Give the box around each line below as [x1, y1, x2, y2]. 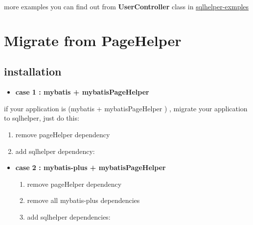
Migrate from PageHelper [4, 30, 182, 50]
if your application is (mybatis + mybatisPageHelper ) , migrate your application [4, 103, 248, 113]
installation [4, 64, 62, 79]
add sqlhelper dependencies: [27, 211, 111, 222]
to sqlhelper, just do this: [4, 113, 79, 123]
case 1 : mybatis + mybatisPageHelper [15, 87, 149, 97]
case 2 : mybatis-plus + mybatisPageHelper [15, 162, 166, 173]
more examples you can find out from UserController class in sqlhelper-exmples [4, 1, 249, 11]
